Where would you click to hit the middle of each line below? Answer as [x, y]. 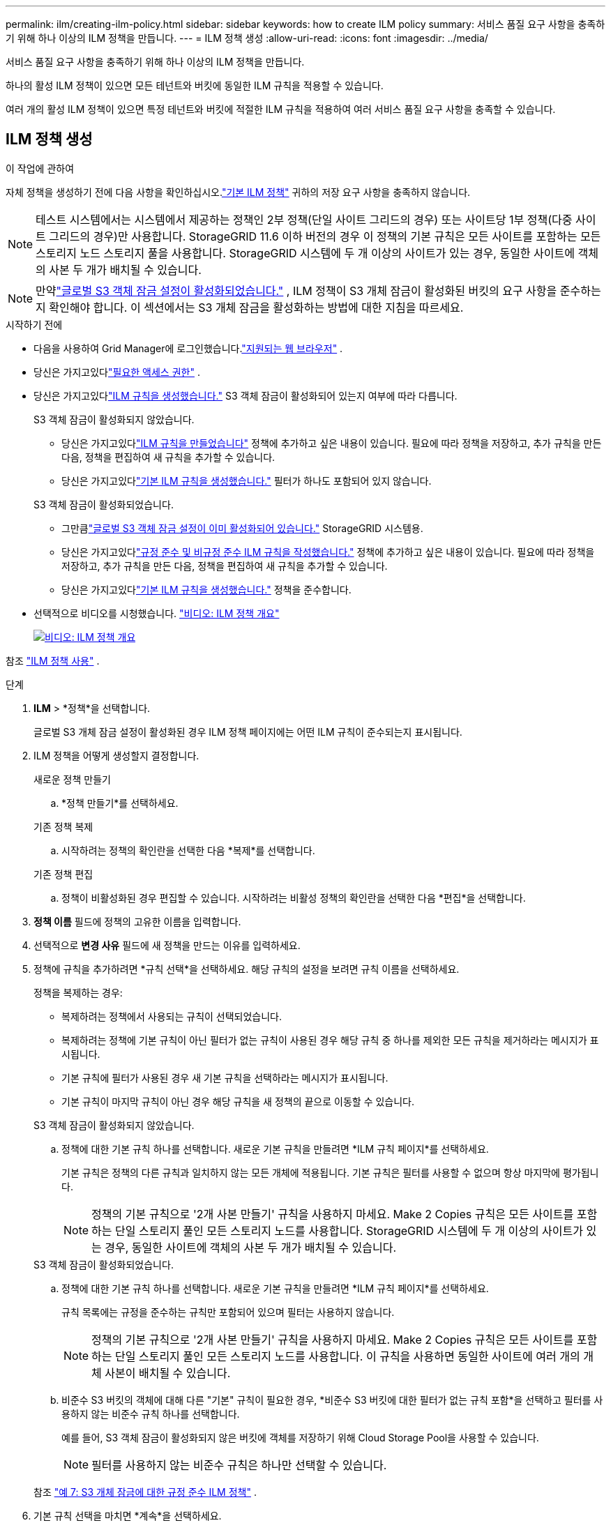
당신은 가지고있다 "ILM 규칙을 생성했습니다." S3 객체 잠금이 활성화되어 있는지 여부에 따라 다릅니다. [246, 395]
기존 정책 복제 [63, 826]
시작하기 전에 [34, 324]
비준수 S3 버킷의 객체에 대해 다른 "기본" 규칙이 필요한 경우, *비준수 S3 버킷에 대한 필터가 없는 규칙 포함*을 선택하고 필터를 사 [332, 1400]
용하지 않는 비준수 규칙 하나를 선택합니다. [151, 1414]
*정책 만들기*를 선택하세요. [120, 803]
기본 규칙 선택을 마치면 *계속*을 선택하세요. [128, 1515]
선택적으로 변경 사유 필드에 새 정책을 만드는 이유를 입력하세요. [167, 945]
